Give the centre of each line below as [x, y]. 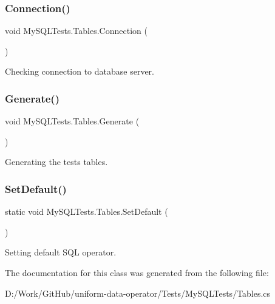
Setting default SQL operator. [61, 252]
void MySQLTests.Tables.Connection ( [76, 31]
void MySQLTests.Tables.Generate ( [72, 121]
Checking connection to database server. [80, 71]
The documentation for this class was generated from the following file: [137, 272]
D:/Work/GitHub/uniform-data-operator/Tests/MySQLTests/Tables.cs [138, 293]
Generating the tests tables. [56, 162]
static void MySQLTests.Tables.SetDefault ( [87, 211]
